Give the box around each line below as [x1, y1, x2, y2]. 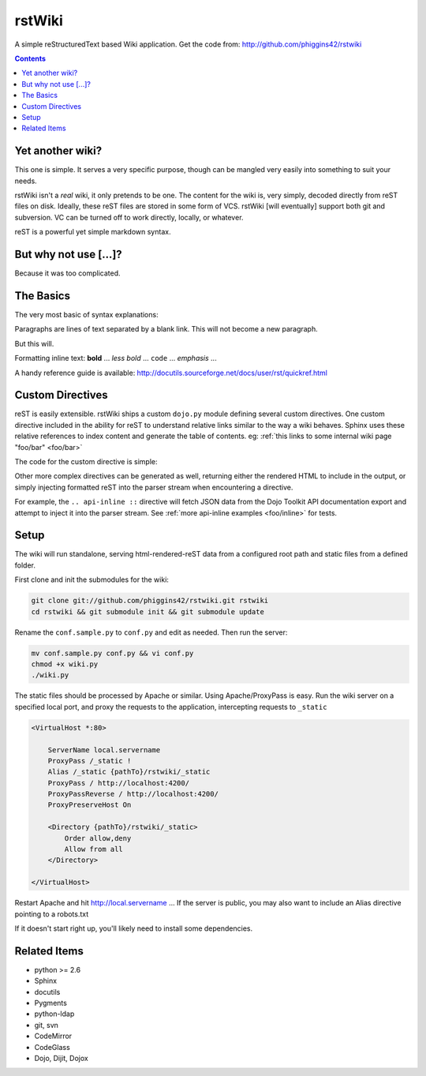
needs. [14, 176, 37, 186]
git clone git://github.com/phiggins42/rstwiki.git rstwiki [31, 596, 269, 605]
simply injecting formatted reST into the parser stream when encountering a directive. [14, 482, 293, 492]
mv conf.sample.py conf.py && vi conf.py [31, 648, 194, 658]
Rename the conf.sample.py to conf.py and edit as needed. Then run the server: [14, 628, 288, 637]
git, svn [34, 1020, 59, 1029]
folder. [14, 560, 35, 570]
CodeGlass [34, 1042, 70, 1052]
